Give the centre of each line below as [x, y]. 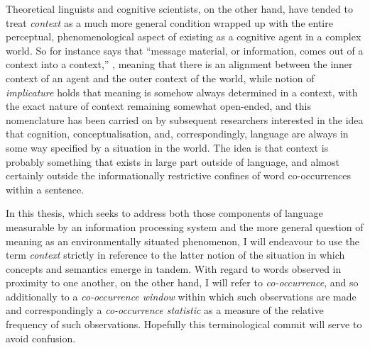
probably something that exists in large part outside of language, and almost [173, 161]
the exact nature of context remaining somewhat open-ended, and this [158, 106]
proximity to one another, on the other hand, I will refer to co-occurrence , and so [182, 282]
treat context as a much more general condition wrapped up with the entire [169, 22]
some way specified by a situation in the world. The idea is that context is [167, 147]
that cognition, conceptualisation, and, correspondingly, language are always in [177, 134]
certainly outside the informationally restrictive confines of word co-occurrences [178, 175]
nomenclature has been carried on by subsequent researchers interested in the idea [185, 119]
